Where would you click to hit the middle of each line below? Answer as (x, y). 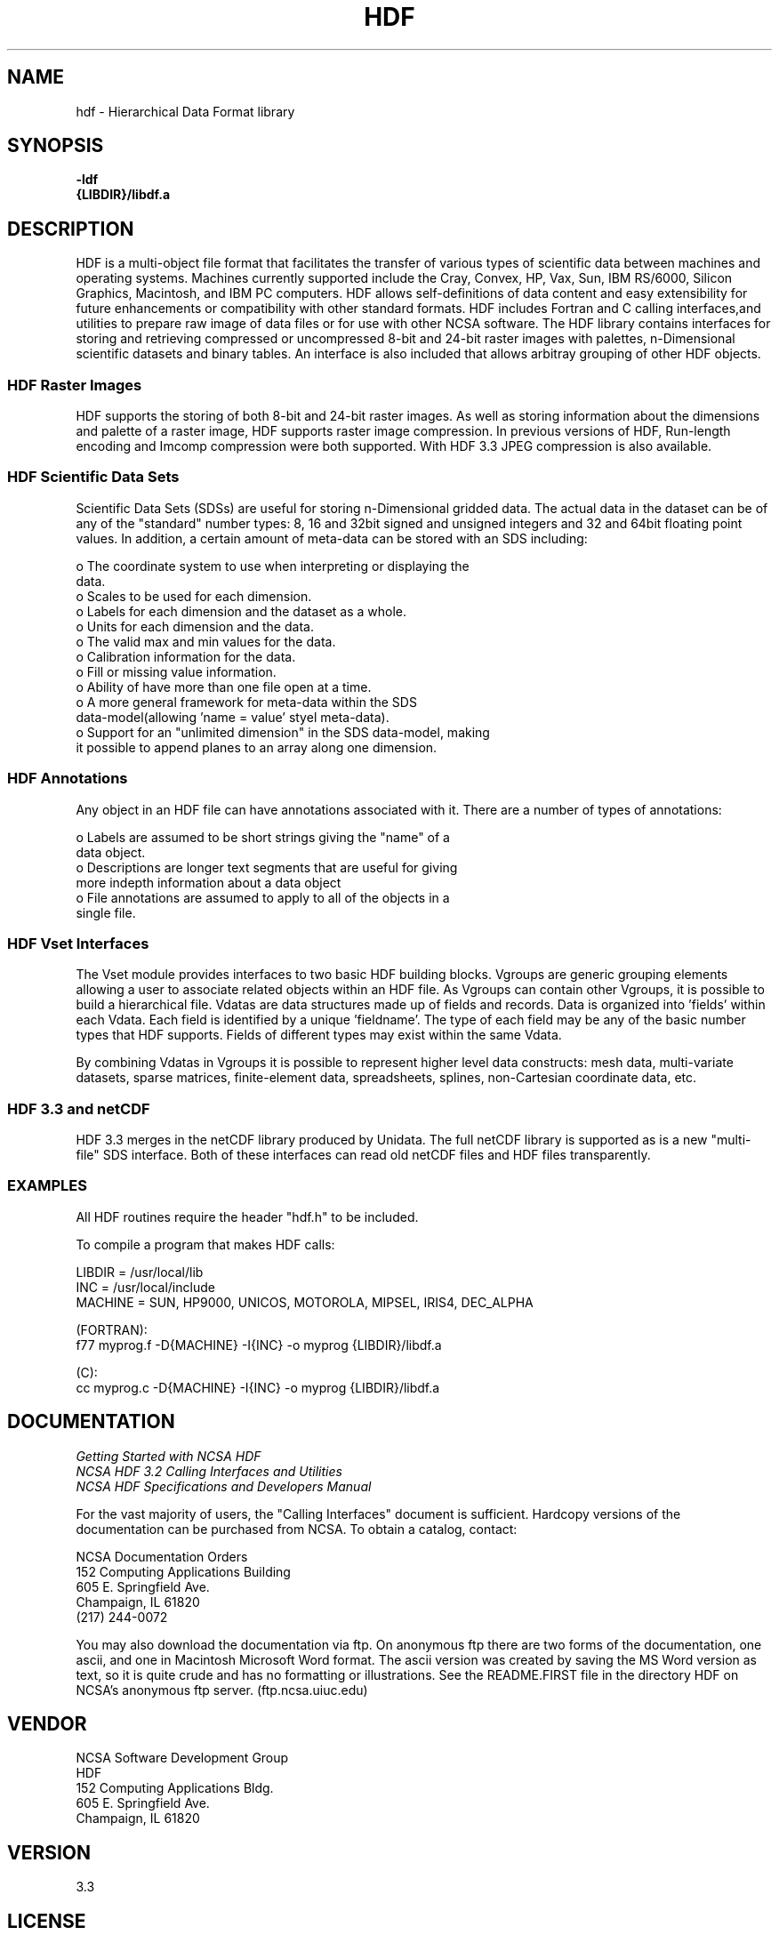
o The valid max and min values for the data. (206, 641)
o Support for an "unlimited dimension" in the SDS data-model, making (283, 732)
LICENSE (47, 1921)
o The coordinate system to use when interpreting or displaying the (273, 566)
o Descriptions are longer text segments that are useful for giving (267, 867)
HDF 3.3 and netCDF (79, 1108)
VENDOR (47, 1724)
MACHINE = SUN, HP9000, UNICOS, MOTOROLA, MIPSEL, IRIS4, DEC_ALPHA (305, 1302)
